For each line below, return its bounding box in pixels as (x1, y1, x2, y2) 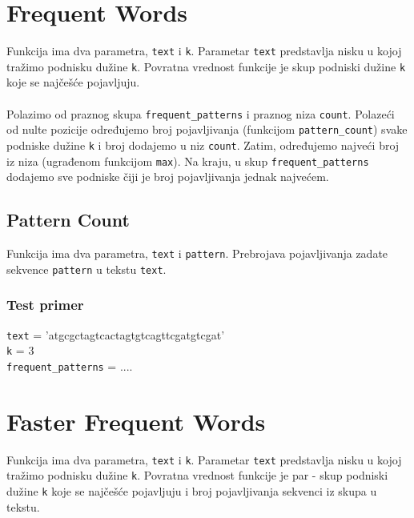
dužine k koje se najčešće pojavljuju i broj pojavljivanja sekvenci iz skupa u (6, 482, 377, 499)
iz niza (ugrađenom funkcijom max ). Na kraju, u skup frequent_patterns (6, 152, 369, 169)
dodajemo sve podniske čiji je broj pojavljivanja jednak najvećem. (6, 168, 329, 185)
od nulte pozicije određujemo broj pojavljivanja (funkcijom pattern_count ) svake (6, 121, 408, 138)
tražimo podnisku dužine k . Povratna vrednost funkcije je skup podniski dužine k (6, 58, 406, 74)
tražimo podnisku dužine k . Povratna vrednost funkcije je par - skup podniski (6, 467, 388, 484)
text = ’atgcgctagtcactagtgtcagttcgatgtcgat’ (6, 326, 225, 343)
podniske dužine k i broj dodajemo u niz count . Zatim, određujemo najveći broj (6, 136, 400, 153)
